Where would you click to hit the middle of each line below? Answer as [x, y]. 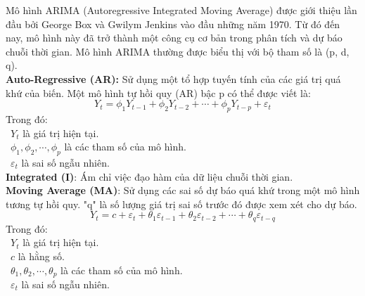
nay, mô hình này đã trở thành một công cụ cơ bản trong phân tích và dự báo [174, 38]
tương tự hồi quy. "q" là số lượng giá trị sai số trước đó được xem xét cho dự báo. [181, 204]
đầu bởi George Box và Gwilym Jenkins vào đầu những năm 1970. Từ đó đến [173, 24]
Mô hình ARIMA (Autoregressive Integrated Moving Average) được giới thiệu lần [181, 10]
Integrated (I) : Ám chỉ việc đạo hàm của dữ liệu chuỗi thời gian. [149, 176]
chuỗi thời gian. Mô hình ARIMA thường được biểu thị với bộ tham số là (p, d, [178, 51]
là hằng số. [41, 256]
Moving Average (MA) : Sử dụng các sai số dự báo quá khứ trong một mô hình [183, 190]
